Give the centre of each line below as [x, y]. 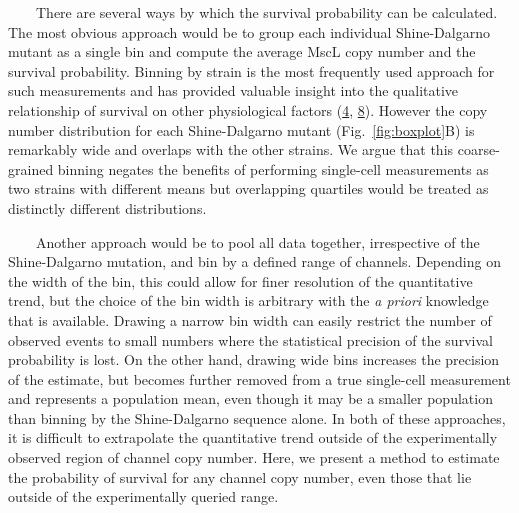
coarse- [478, 149]
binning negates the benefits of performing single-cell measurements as [273, 168]
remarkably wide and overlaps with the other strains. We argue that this [231, 149]
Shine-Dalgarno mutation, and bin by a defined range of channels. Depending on [254, 261]
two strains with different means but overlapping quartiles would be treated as [248, 188]
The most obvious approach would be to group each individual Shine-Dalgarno [249, 31]
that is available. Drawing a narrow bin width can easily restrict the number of [250, 319]
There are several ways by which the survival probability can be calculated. [266, 12]
